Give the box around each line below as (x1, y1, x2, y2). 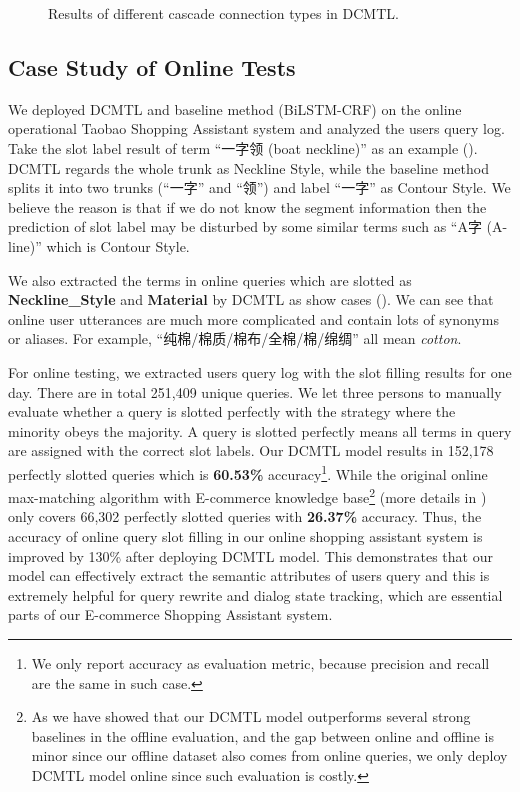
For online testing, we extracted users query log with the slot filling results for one (8, 361, 512, 382)
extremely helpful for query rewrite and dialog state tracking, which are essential (8, 584, 503, 605)
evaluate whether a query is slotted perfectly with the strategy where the (8, 401, 456, 422)
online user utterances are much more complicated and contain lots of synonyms (8, 308, 499, 329)
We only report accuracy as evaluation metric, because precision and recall (31, 652, 490, 673)
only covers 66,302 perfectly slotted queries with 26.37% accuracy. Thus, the (8, 506, 482, 527)
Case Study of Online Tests (8, 51, 296, 82)
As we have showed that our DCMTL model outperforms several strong (31, 706, 471, 727)
